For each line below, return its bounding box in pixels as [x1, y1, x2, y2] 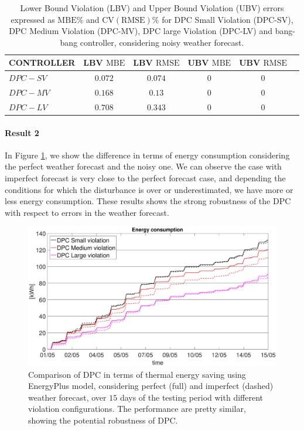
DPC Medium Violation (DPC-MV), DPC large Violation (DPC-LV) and [9, 25, 272, 37]
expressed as [11, 13, 55, 25]
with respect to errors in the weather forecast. [5, 206, 169, 218]
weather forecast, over [28, 391, 107, 403]
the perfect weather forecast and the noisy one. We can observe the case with [5, 160, 282, 172]
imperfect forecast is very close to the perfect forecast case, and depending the [5, 171, 286, 184]
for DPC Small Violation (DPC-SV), [162, 13, 293, 25]
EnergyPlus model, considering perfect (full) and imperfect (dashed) [28, 380, 274, 392]
